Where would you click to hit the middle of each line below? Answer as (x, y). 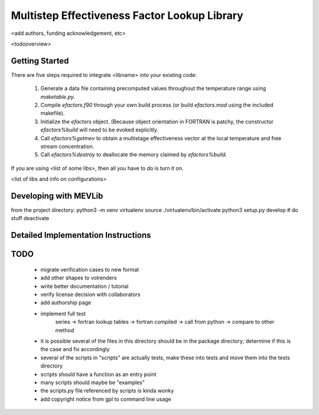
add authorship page (66, 303)
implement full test (63, 313)
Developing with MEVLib (57, 196)
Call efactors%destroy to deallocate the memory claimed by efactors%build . (134, 155)
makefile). (53, 113)
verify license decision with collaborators (91, 295)
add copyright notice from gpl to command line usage (106, 399)
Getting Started (40, 61)
